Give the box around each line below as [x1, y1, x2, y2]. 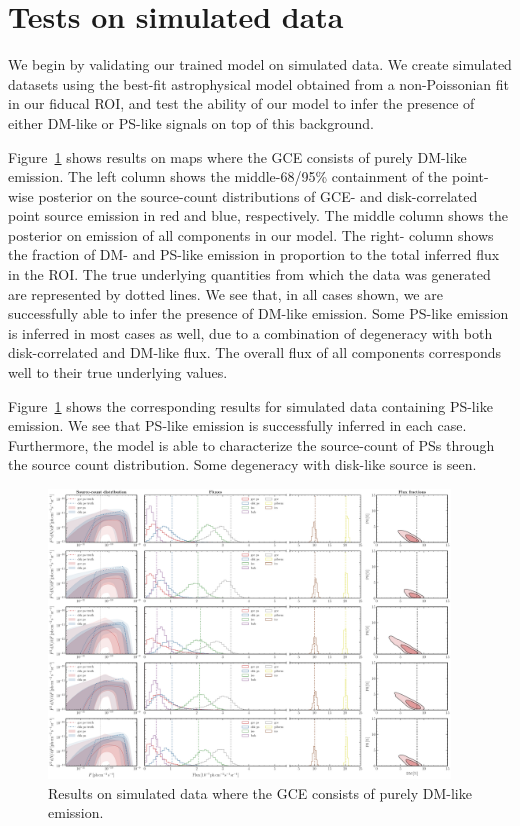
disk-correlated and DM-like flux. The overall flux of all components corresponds [8, 342, 502, 363]
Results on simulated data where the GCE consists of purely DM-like [48, 782, 472, 803]
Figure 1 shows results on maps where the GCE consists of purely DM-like [8, 146, 467, 167]
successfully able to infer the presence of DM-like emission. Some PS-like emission [8, 303, 509, 324]
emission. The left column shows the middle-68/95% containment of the [8, 166, 448, 187]
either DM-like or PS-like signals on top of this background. [8, 112, 374, 133]
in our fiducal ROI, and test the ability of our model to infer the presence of [8, 93, 475, 114]
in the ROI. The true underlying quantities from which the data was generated [8, 264, 491, 285]
